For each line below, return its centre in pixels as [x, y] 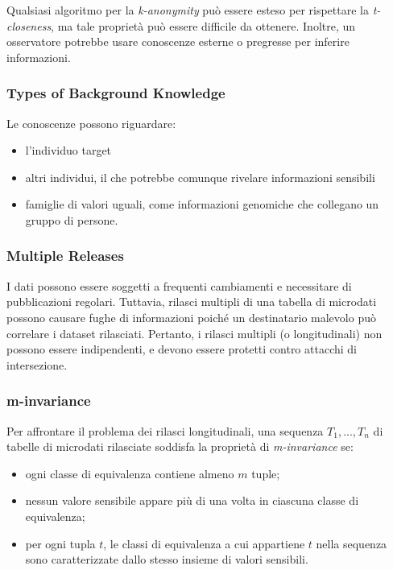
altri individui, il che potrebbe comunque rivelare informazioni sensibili [200, 177]
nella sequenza [352, 543]
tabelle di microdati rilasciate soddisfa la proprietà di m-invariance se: [180, 446]
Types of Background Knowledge [116, 93]
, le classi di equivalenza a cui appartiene [204, 543]
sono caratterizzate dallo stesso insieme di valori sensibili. [167, 559]
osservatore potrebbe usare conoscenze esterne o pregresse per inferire [178, 41]
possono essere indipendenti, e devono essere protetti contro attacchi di [182, 349]
